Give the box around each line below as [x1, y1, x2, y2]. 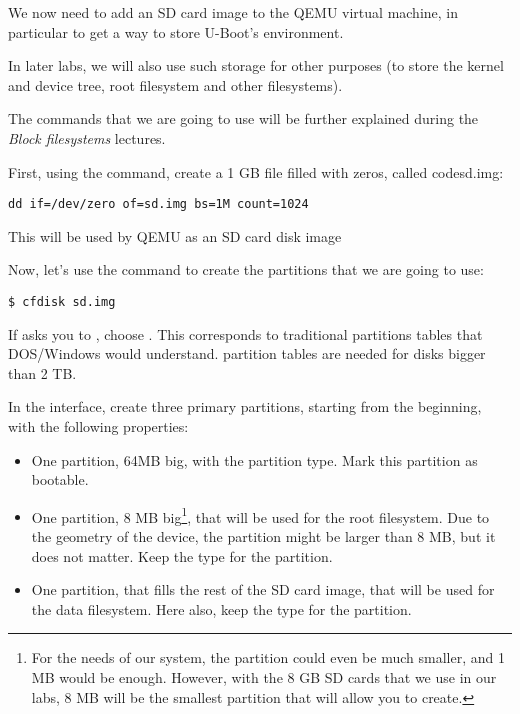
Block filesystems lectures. [8, 127, 166, 148]
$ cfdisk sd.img [8, 295, 116, 309]
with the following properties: [8, 416, 189, 437]
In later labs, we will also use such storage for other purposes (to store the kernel [8, 55, 504, 76]
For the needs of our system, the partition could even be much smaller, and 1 [31, 647, 505, 668]
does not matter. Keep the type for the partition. [31, 545, 333, 566]
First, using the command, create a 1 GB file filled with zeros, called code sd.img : [8, 161, 504, 182]
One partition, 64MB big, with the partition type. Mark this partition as [31, 449, 478, 470]
